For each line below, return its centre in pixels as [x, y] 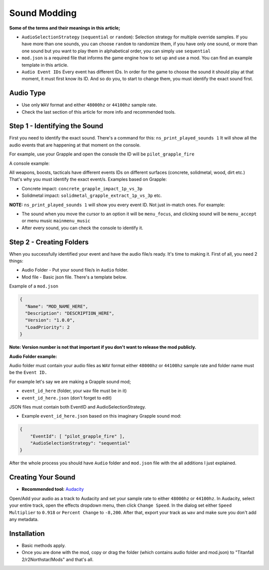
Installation [27, 533]
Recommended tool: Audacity [53, 489]
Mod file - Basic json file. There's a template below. [74, 277]
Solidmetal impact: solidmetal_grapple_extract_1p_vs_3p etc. [92, 196]
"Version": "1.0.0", [50, 320]
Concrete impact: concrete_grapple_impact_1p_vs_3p [82, 188]
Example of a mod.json [34, 286]
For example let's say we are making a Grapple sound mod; [70, 382]
